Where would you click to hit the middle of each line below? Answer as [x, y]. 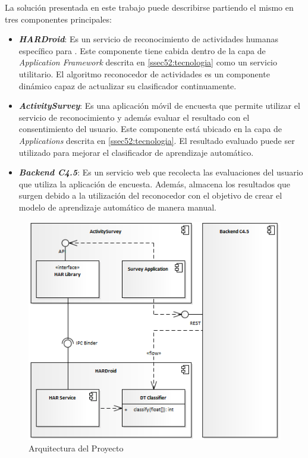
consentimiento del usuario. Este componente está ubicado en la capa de [150, 129]
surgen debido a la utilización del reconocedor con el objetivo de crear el [150, 195]
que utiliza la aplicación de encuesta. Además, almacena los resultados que [154, 183]
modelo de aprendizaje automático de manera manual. [117, 207]
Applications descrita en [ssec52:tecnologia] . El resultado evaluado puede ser [157, 140]
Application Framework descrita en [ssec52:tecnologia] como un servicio [148, 62]
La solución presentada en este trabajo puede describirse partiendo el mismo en [149, 7]
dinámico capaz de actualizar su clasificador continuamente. [128, 85]
